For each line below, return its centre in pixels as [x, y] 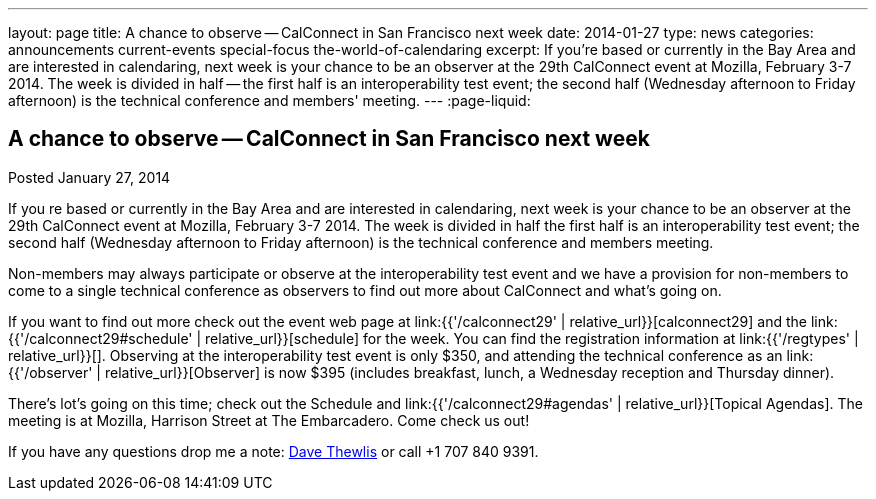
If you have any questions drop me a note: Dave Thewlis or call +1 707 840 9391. [273, 451]
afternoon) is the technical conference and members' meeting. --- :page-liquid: [269, 100]
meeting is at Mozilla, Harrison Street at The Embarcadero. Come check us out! [269, 420]
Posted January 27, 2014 [89, 177]
